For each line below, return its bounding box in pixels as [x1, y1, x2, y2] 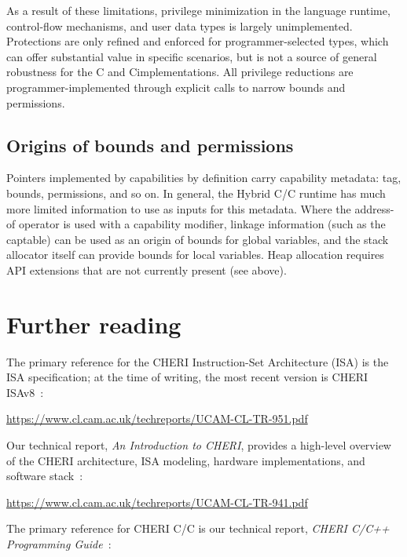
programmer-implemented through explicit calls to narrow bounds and [6, 78, 346, 95]
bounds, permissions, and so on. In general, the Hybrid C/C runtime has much [6, 184, 386, 201]
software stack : [6, 468, 83, 484]
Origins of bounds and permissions [6, 133, 294, 157]
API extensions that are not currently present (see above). [6, 261, 287, 278]
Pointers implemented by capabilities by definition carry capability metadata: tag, [6, 169, 401, 186]
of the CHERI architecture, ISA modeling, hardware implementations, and [6, 452, 365, 468]
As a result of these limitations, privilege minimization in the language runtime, [6, 2, 390, 18]
